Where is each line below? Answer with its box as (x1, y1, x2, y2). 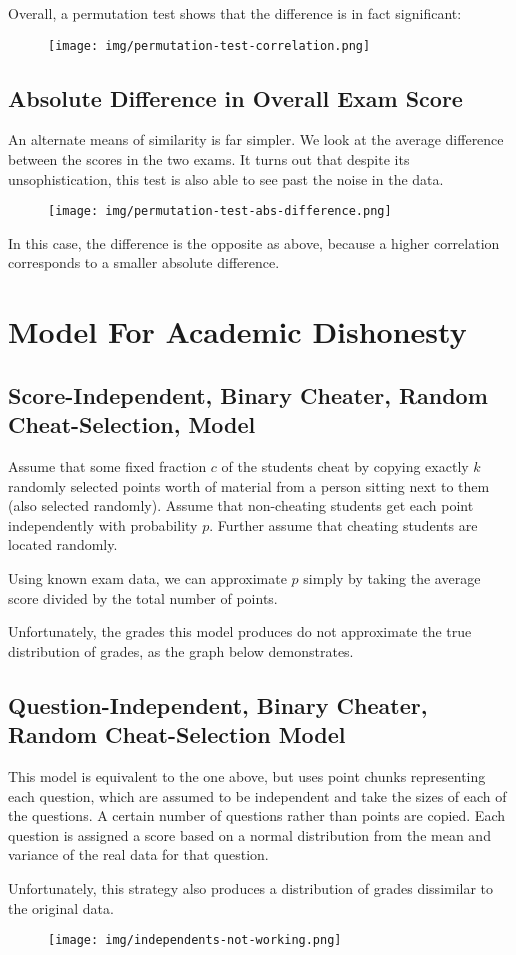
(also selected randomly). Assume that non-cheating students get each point (8, 495, 474, 516)
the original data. (8, 897, 114, 918)
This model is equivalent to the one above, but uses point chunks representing (8, 765, 486, 786)
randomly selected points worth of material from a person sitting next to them (8, 475, 490, 496)
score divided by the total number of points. (8, 587, 278, 608)
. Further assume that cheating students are (209, 514, 478, 535)
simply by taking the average (303, 568, 481, 589)
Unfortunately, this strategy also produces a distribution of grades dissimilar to (8, 877, 494, 898)
